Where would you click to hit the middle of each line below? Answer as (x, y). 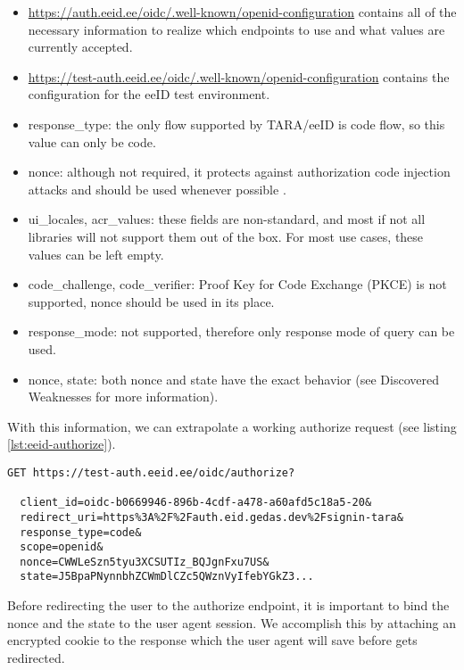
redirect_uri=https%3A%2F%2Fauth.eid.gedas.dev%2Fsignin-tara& (211, 517)
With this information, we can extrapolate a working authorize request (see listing (232, 426)
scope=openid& (62, 547)
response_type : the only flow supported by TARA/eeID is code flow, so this (236, 124)
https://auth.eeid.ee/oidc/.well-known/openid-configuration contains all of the (242, 12)
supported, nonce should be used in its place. (151, 301)
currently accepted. (80, 47)
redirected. (36, 657)
